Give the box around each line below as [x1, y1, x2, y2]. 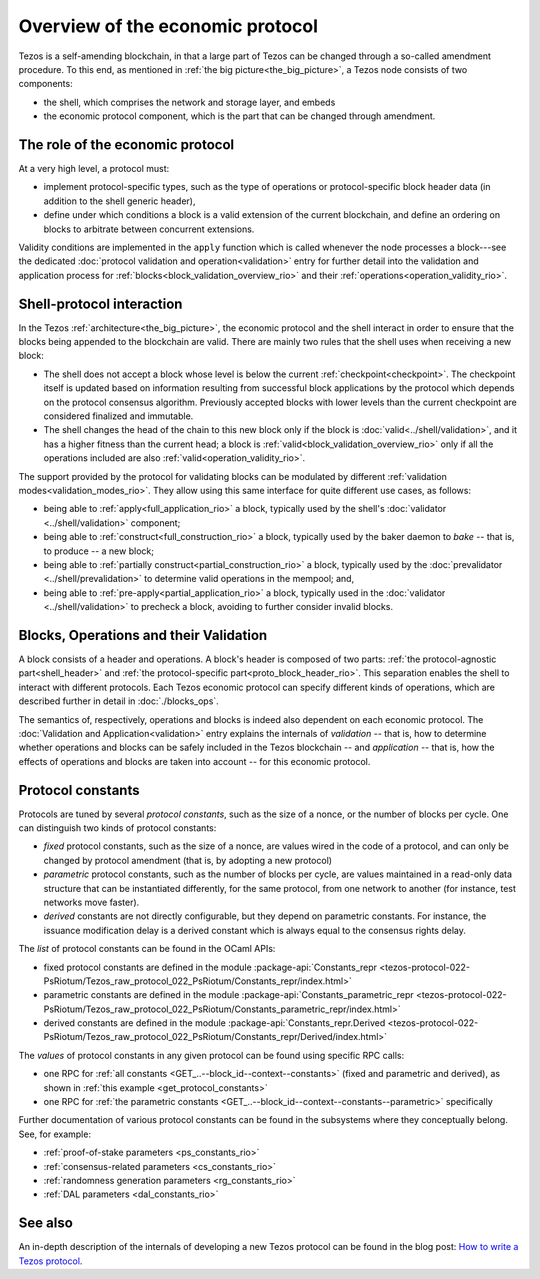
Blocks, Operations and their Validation [18, 626, 268, 644]
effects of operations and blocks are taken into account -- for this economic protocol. [18, 755, 371, 767]
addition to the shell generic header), [43, 195, 196, 207]
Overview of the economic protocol [18, 15, 319, 37]
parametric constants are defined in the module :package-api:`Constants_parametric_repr [43, 989, 414, 1001]
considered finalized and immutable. [43, 410, 194, 422]
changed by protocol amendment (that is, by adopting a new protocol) [43, 854, 333, 866]
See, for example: [18, 1128, 92, 1140]
